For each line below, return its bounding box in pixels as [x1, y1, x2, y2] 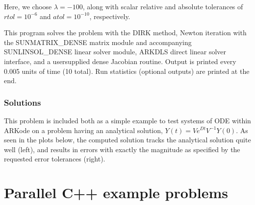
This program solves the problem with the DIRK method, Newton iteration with [4, 27, 247, 38]
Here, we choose [4, 1, 52, 11]
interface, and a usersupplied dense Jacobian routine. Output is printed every [4, 56, 236, 66]
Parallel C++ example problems [4, 182, 228, 203]
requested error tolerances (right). [4, 154, 105, 164]
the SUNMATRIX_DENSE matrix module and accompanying [4, 37, 192, 47]
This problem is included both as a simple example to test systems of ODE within [4, 115, 251, 125]
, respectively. [89, 11, 130, 21]
